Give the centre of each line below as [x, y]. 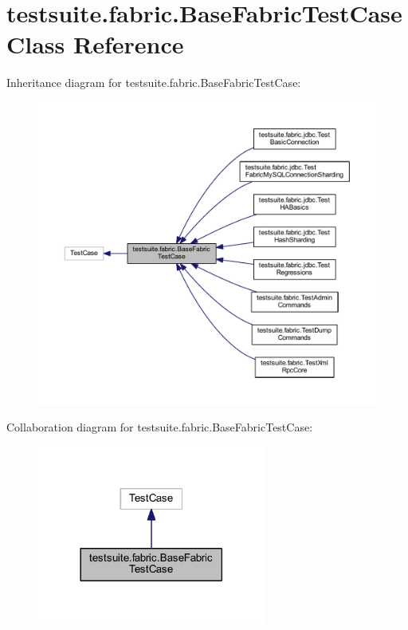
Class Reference [95, 44]
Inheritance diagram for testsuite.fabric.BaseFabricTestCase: [154, 83]
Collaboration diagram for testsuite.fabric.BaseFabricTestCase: [160, 426]
